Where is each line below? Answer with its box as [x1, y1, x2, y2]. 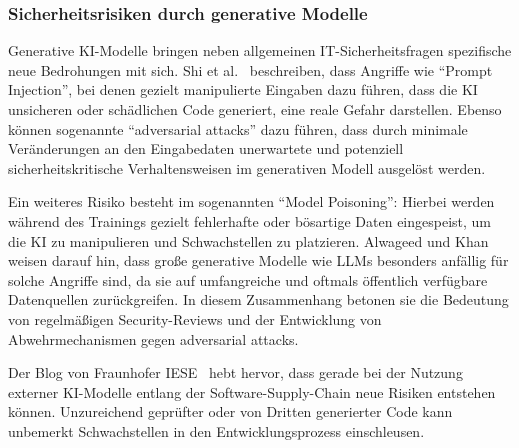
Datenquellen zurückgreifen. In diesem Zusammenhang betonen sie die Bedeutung [8, 289, 509, 310]
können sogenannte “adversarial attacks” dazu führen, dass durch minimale [8, 118, 468, 139]
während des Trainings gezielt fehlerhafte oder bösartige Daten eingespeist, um [8, 210, 491, 231]
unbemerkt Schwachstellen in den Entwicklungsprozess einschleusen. [8, 420, 425, 441]
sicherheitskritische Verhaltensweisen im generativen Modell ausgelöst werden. [8, 157, 486, 178]
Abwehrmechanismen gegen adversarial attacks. [8, 328, 299, 349]
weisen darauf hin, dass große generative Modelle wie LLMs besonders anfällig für [8, 250, 509, 271]
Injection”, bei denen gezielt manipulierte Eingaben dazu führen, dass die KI [8, 79, 478, 100]
